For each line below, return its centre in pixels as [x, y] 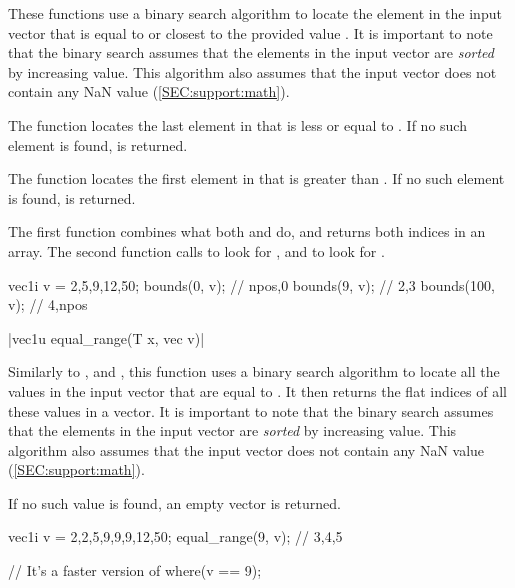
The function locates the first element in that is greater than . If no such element [256, 178]
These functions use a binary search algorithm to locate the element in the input [255, 13]
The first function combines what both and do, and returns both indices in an [247, 231]
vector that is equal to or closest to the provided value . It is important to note [250, 32]
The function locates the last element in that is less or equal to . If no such [237, 124]
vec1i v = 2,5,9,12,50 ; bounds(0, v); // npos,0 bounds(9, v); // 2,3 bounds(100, [251, 284]
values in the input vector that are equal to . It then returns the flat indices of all [257, 390]
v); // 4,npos [48, 304]
